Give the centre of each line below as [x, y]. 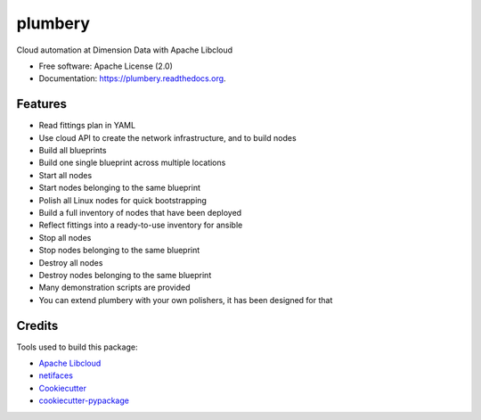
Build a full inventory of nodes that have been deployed [140, 212]
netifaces [56, 375]
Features [41, 104]
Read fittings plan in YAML [87, 126]
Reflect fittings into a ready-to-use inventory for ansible [141, 225]
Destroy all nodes [71, 262]
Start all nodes [65, 175]
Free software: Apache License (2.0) [106, 66]
